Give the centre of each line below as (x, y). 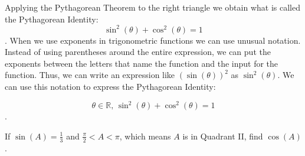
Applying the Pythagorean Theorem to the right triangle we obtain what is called (152, 7)
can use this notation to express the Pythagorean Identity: (110, 87)
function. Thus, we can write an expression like (90, 75)
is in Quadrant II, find (223, 136)
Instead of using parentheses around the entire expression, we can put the (138, 52)
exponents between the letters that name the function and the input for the (142, 63)
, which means (145, 136)
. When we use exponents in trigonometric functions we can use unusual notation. (153, 40)
